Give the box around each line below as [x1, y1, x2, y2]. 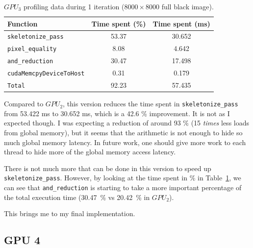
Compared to [4, 99, 44, 109]
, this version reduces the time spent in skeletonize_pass [63, 99, 238, 109]
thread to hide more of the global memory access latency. [4, 147, 176, 157]
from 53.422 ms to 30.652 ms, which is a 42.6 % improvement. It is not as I [4, 108, 230, 118]
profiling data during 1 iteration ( [23, 1, 125, 11]
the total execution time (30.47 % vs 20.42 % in [4, 192, 150, 202]
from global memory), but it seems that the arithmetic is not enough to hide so [4, 127, 243, 138]
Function [7, 18, 38, 28]
